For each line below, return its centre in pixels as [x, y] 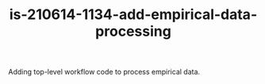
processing [133, 31]
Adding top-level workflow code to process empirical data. [104, 72]
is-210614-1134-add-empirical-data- [133, 15]
